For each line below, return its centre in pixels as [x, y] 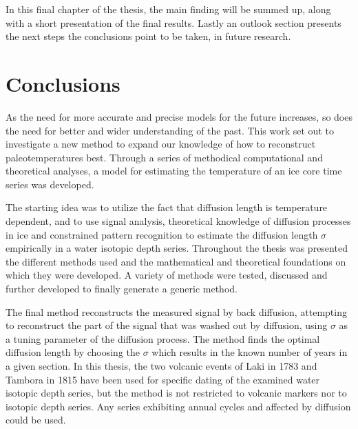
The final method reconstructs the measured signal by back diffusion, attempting [176, 311]
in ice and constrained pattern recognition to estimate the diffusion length [162, 234]
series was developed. [50, 184]
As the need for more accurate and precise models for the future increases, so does [179, 116]
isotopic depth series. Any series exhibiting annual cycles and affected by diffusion [178, 406]
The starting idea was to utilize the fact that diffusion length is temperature [167, 207]
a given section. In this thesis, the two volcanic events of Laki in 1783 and [161, 366]
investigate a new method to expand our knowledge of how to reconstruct [161, 144]
